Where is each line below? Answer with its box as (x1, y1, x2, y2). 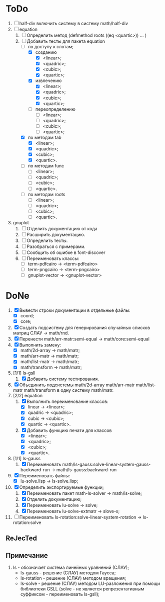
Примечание (5, 551, 48, 560)
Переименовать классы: (26, 255, 79, 262)
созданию (35, 49, 57, 55)
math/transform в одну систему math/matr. (23, 387, 114, 393)
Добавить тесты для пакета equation (26, 38, 105, 44)
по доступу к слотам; (27, 43, 74, 49)
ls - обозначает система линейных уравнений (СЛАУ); (12, 564, 129, 571)
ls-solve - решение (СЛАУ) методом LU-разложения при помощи (20, 580, 160, 586)
